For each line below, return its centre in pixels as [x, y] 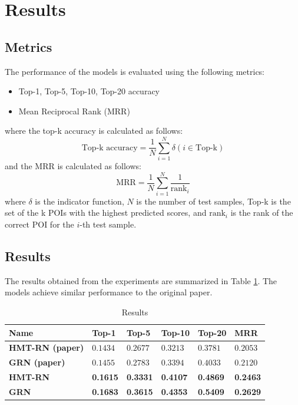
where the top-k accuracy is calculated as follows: [94, 131]
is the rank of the [262, 213]
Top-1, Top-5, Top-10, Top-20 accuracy [89, 91]
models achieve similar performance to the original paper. [109, 292]
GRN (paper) [37, 362]
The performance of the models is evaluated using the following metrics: [135, 71]
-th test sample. [108, 224]
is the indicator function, [80, 201]
